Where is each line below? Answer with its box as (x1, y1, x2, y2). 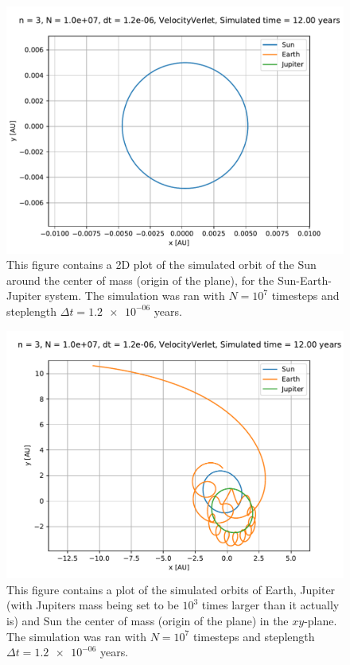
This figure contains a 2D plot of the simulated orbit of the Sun (6, 256, 317, 273)
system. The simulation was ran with (45, 287, 225, 304)
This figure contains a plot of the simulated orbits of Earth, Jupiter (6, 581, 336, 597)
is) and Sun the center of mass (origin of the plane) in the (6, 612, 289, 629)
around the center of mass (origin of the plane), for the (6, 271, 274, 288)
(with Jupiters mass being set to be (6, 597, 179, 613)
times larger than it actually (201, 597, 340, 613)
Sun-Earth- (277, 271, 332, 288)
